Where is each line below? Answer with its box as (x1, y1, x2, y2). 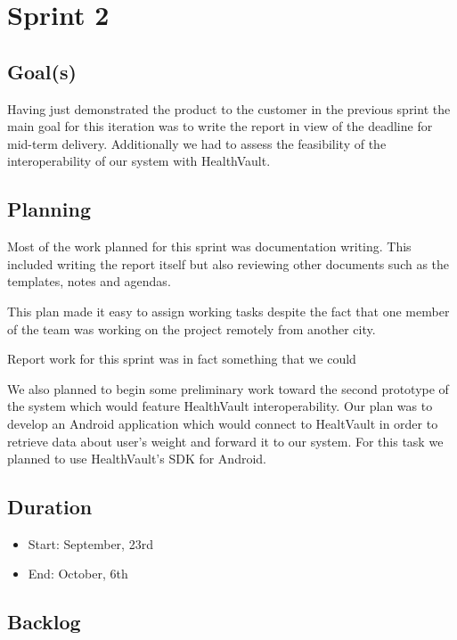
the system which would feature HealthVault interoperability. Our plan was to (7, 397, 433, 415)
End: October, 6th (28, 564, 128, 583)
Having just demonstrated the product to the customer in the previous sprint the (7, 99, 451, 118)
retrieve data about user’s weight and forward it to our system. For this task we (7, 431, 444, 450)
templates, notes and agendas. (7, 272, 171, 291)
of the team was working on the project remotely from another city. (7, 319, 376, 338)
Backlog (7, 608, 81, 636)
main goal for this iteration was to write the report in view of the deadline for (7, 117, 433, 135)
